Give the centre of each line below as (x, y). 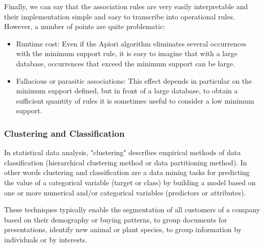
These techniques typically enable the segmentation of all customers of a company (132, 209)
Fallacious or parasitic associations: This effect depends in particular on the (134, 80)
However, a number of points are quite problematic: (85, 26)
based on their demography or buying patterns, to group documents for (116, 219)
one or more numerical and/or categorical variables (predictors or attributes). (125, 192)
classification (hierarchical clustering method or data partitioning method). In (126, 162)
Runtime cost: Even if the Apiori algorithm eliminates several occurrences (131, 43)
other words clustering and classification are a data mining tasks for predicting (127, 172)
